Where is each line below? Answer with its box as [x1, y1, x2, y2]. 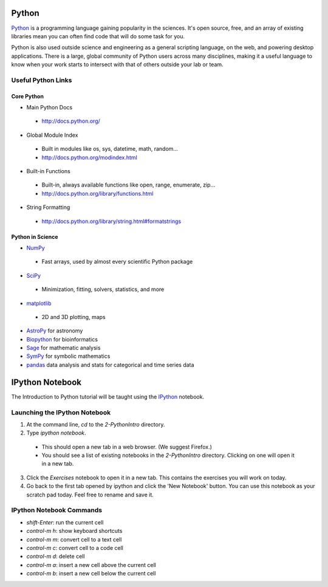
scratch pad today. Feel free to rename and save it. [26, 491, 154, 498]
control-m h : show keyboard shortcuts [26, 527, 123, 535]
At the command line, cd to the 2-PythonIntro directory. [26, 421, 165, 428]
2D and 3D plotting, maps [41, 313, 106, 320]
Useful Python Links [11, 76, 72, 84]
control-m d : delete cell [26, 553, 85, 560]
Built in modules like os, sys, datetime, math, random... [41, 145, 179, 153]
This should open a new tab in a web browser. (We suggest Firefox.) [41, 443, 213, 450]
